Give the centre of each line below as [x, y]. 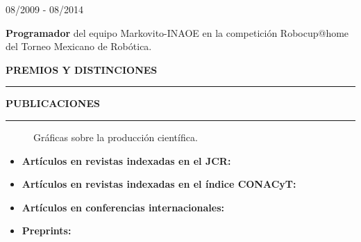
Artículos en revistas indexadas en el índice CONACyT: [159, 184]
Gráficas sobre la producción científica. [116, 137]
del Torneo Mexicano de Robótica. [79, 46]
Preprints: [47, 231]
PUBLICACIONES [53, 103]
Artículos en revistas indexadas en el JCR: [126, 160]
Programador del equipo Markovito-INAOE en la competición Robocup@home [177, 32]
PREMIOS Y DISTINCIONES [82, 69]
